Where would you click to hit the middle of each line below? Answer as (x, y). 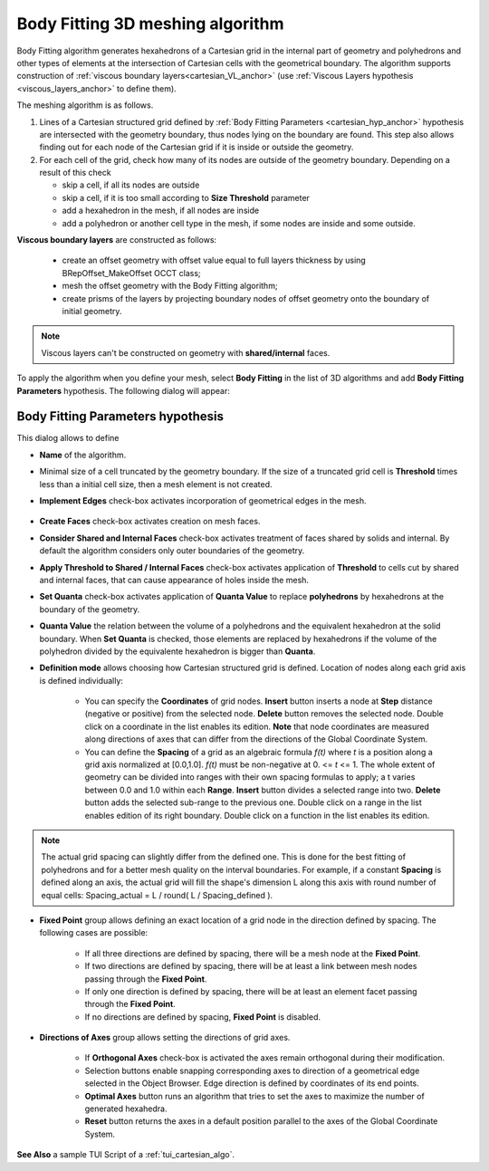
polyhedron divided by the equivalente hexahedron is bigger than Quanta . (177, 651)
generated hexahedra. (126, 1109)
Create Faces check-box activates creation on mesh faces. (150, 522)
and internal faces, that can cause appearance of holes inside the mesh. (174, 580)
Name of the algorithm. (83, 455)
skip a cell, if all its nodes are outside (131, 185)
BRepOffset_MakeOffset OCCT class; (131, 273)
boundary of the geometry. (90, 609)
